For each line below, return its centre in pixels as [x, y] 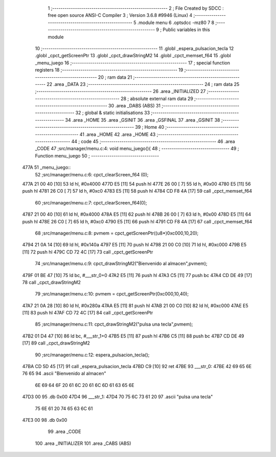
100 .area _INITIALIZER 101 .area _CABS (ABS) [83, 443]
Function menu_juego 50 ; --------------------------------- [97, 155]
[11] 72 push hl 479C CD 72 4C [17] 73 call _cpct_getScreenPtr [88, 252]
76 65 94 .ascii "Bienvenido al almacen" [64, 374]
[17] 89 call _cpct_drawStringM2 [56, 343]
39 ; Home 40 [150, 127]
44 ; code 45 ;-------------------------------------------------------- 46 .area [153, 142]
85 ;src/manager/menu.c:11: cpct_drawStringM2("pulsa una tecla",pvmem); [114, 324]
